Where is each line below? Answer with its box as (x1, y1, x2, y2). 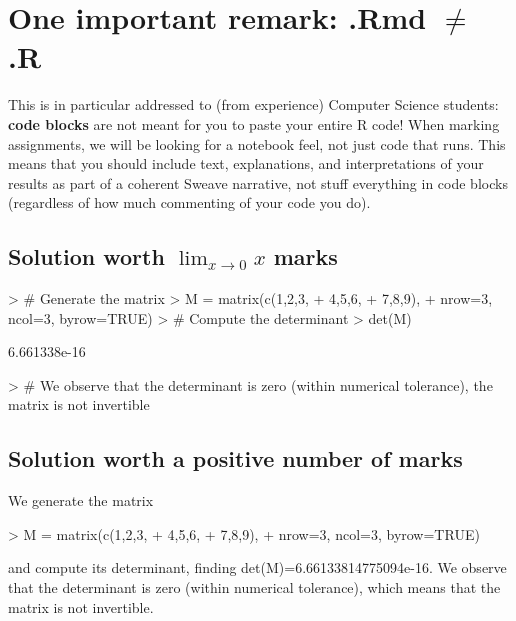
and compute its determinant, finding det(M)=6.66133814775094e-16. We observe (8, 557, 507, 578)
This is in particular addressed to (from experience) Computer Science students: (8, 94, 499, 115)
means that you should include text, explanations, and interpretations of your (8, 153, 484, 174)
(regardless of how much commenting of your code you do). (8, 192, 371, 213)
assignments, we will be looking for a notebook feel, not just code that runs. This (8, 133, 506, 154)
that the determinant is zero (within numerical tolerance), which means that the (8, 577, 501, 598)
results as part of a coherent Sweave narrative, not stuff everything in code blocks (8, 172, 508, 193)
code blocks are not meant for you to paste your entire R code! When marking (8, 113, 500, 134)
